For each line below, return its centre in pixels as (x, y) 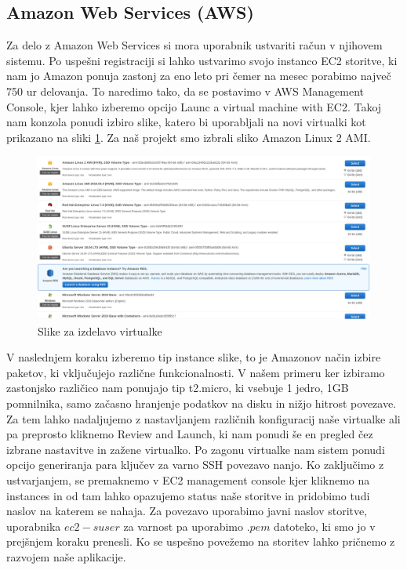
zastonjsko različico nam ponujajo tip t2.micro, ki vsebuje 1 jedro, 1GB (178, 388)
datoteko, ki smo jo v (325, 526)
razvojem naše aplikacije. (66, 556)
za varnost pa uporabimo (183, 526)
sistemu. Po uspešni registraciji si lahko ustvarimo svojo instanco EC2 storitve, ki (202, 60)
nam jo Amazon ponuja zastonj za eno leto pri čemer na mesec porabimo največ (199, 76)
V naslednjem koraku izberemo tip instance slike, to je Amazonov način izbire (194, 357)
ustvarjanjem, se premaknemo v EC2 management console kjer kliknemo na (188, 479)
